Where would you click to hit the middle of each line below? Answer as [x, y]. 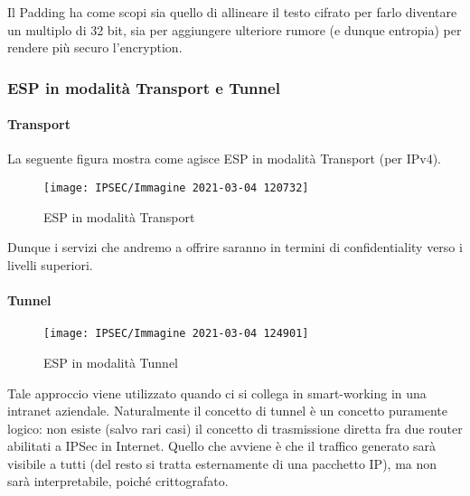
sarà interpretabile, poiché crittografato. [118, 481]
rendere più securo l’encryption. [95, 47]
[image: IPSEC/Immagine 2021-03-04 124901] [176, 334]
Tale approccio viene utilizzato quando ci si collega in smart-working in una [217, 393]
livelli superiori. [50, 264]
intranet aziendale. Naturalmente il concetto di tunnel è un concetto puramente [228, 411]
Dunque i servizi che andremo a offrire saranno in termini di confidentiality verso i [235, 247]
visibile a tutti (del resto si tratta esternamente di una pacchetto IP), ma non [222, 463]
